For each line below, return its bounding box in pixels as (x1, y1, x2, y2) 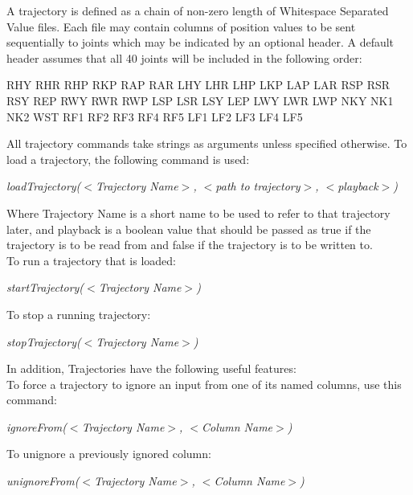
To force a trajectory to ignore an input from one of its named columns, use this (6, 375, 402, 392)
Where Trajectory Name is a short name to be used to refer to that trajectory (6, 204, 391, 221)
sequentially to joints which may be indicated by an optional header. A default (6, 34, 395, 51)
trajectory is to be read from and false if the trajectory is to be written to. (6, 236, 373, 253)
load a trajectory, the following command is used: (6, 150, 250, 167)
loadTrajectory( (6, 178, 81, 194)
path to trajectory (215, 178, 301, 194)
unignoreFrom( (6, 472, 80, 489)
